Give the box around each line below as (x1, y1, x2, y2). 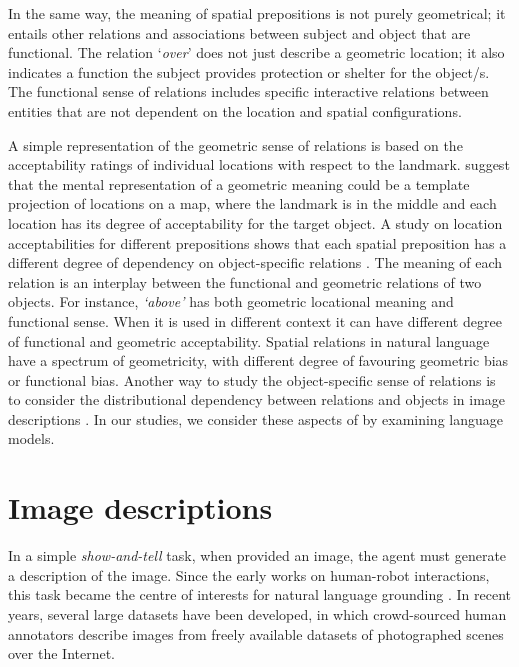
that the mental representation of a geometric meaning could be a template (8, 173, 470, 194)
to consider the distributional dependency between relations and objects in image (8, 389, 506, 410)
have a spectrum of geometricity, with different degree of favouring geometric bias (8, 350, 509, 371)
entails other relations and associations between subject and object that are (8, 22, 471, 43)
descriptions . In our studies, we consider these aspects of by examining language (8, 408, 503, 429)
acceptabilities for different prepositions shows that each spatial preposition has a (8, 232, 507, 253)
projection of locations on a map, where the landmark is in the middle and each (8, 193, 497, 214)
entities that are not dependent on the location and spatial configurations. (8, 100, 462, 121)
